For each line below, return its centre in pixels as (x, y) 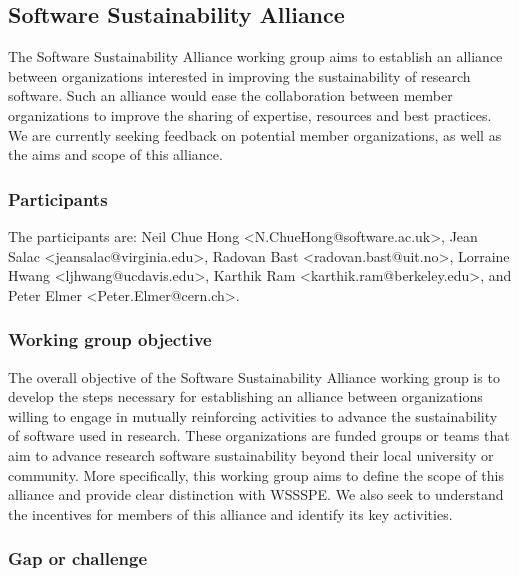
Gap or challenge (78, 558)
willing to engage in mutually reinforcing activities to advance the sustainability (253, 415)
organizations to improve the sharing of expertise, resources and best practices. (250, 114)
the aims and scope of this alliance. (115, 154)
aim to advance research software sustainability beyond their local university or (251, 454)
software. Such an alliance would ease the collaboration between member (230, 95)
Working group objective (110, 339)
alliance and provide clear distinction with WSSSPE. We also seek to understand (256, 494)
